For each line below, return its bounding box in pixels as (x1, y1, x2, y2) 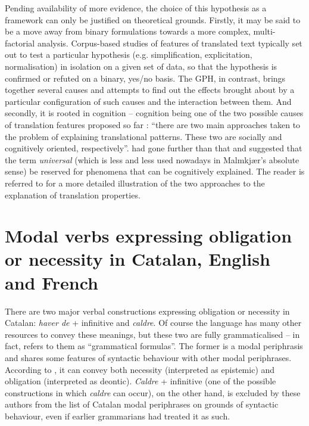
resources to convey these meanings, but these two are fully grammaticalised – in (5, 328, 300, 340)
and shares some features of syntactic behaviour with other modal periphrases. (5, 351, 292, 363)
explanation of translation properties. (5, 188, 141, 201)
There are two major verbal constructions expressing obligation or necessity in (5, 304, 290, 317)
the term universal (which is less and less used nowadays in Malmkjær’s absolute (5, 153, 299, 166)
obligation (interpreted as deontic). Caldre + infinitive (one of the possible (5, 375, 276, 387)
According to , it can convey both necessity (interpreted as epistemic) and (5, 363, 275, 375)
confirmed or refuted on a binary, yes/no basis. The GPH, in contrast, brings (5, 71, 286, 84)
